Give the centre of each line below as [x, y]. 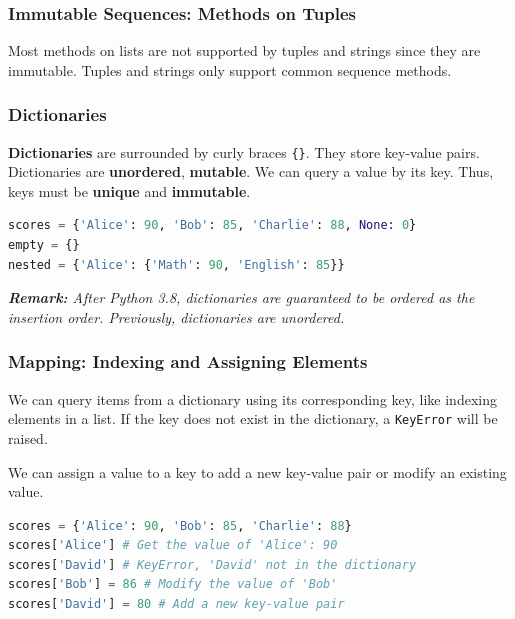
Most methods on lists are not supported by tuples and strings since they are [244, 50]
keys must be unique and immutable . [129, 190]
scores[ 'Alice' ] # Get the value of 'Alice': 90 [173, 545]
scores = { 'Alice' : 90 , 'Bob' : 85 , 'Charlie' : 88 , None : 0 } [212, 225]
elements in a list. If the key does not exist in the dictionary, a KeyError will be [253, 418]
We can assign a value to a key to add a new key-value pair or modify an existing [257, 471]
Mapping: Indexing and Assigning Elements [188, 361]
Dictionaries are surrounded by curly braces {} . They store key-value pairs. [244, 151]
